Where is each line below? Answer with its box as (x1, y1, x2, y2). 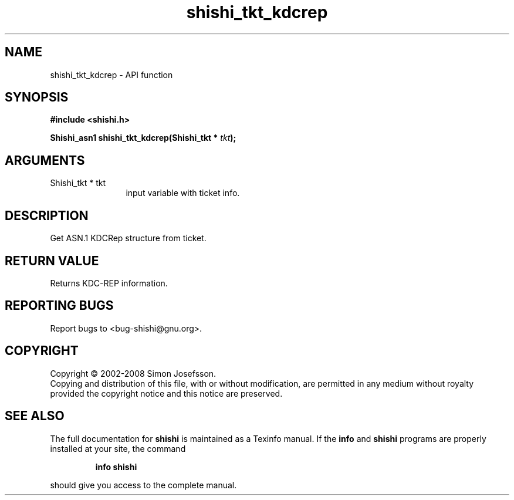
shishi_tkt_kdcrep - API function (50, 69, 173, 80)
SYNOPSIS (5, 90, 69, 105)
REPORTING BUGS (5, 298, 114, 313)
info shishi (95, 461, 137, 472)
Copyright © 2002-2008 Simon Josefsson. (50, 368, 217, 379)
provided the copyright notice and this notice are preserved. (50, 388, 283, 398)
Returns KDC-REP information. (50, 278, 168, 288)
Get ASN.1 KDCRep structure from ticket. (50, 233, 207, 244)
